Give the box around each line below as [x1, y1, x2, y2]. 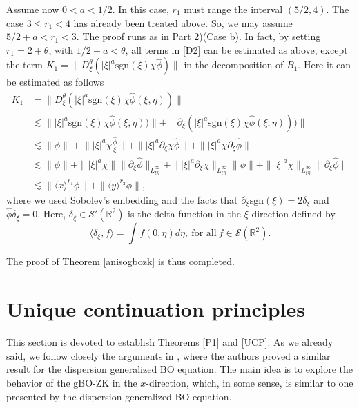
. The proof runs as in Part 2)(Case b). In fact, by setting [76, 29, 321, 43]
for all [191, 229, 217, 239]
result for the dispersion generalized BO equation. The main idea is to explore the [6, 362, 353, 376]
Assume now [6, 2, 59, 16]
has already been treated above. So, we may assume [73, 15, 293, 30]
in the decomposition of [184, 57, 284, 72]
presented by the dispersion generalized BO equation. [6, 389, 232, 403]
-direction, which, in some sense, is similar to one [146, 375, 353, 389]
